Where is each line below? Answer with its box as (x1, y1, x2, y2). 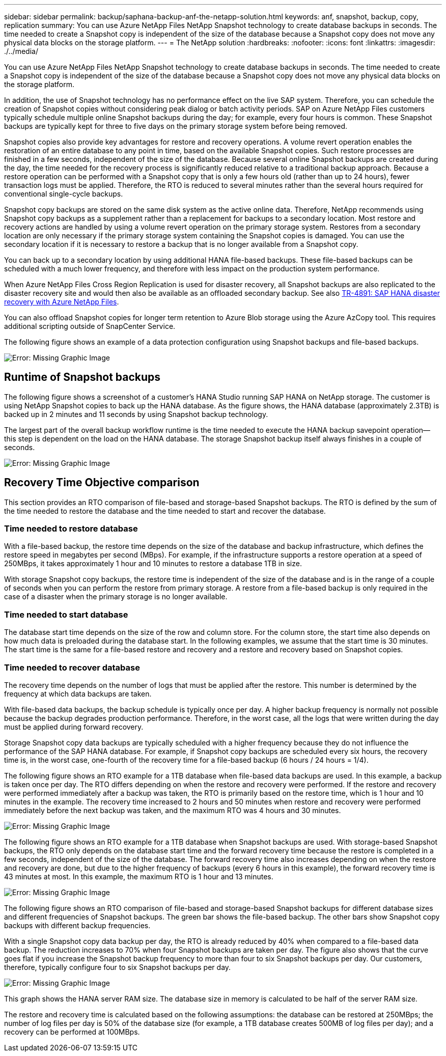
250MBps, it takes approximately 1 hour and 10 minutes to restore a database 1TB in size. (4, 559, 302, 568)
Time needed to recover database (4, 662, 140, 673)
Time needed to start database (4, 609, 128, 620)
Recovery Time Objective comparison (4, 476, 200, 489)
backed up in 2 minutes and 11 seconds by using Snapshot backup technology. (4, 409, 268, 419)
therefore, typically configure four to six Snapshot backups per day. (4, 962, 231, 971)
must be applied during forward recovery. (4, 722, 144, 731)
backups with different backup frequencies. (4, 921, 151, 930)
